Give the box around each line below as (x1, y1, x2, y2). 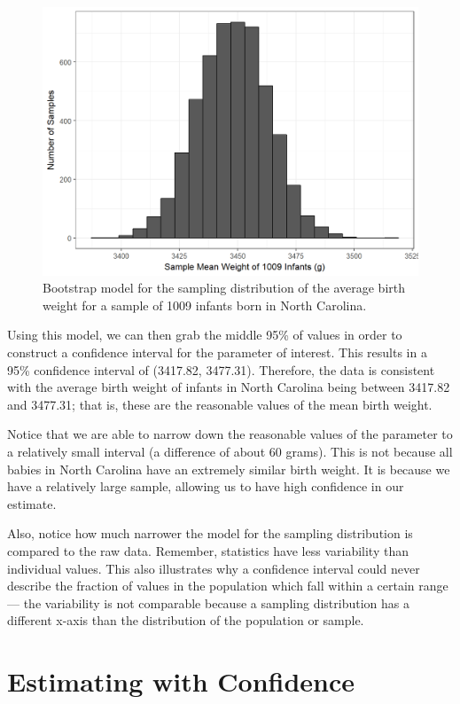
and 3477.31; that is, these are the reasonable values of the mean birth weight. (7, 395, 433, 413)
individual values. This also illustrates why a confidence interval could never (7, 559, 420, 577)
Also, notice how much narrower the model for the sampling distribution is (7, 524, 413, 543)
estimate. (7, 494, 57, 512)
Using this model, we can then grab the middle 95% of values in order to (7, 325, 402, 344)
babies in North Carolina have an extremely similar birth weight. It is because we (7, 459, 450, 478)
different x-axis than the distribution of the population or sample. (7, 611, 364, 630)
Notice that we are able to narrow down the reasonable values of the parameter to (7, 425, 453, 443)
